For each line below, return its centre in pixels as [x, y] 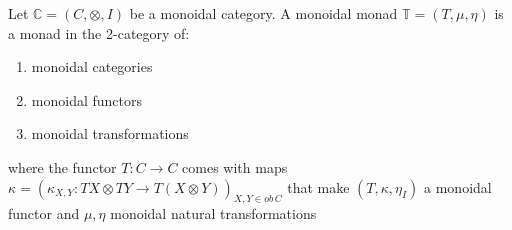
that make [318, 186]
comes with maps [235, 166]
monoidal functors [86, 99]
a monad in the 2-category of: [99, 32]
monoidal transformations [110, 133]
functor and [44, 213]
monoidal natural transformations [213, 213]
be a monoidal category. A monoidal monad [263, 13]
